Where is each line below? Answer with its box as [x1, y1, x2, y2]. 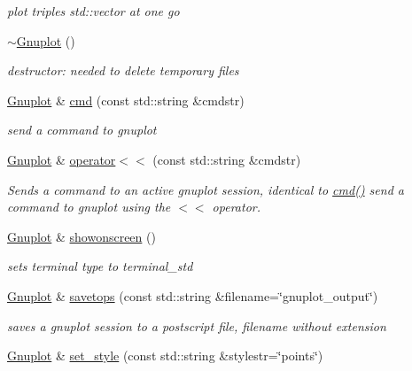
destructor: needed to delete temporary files [7, 61, 239, 80]
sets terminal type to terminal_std [7, 257, 193, 275]
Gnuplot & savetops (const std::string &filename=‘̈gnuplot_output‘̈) [7, 286, 378, 305]
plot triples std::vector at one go [7, 2, 180, 19]
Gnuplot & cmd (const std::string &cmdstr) [7, 90, 245, 109]
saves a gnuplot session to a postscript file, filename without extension [7, 316, 386, 335]
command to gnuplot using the [7, 197, 171, 216]
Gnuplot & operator [7, 150, 116, 168]
